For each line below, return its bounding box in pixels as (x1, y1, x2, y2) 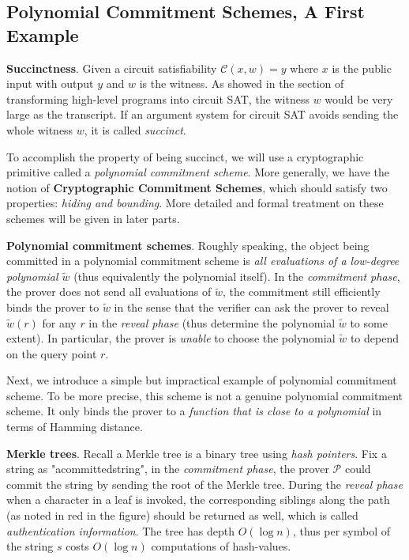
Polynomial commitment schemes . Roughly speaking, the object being (6, 236, 370, 253)
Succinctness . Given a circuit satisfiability (6, 59, 217, 76)
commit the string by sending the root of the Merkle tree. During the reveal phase (6, 475, 403, 492)
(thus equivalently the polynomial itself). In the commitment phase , (73, 267, 400, 284)
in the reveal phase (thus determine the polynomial (88, 314, 336, 331)
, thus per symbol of (292, 522, 390, 539)
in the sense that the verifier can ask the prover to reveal (114, 298, 389, 315)
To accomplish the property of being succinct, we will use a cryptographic (6, 148, 364, 165)
